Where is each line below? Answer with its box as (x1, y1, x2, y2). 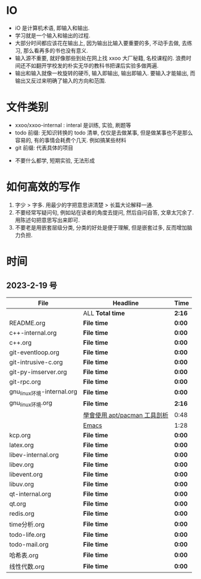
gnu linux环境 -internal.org (9, 387, 78, 396)
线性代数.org (9, 563, 45, 571)
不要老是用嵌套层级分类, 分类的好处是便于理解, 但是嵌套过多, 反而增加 (14, 224, 187, 231)
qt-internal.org (9, 490, 52, 498)
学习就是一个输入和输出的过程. (14, 31, 91, 39)
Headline (112, 299, 139, 307)
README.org (9, 319, 46, 327)
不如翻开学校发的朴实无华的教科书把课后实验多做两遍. (25, 61, 159, 69)
